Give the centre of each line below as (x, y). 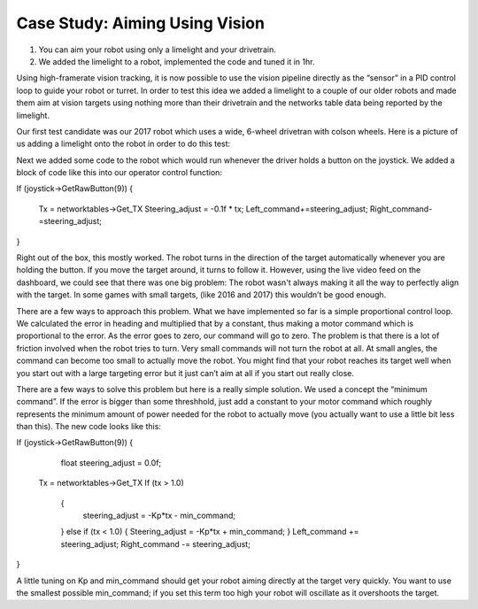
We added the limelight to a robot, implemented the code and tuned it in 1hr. (177, 61)
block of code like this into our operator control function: (119, 173)
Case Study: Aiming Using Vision (141, 23)
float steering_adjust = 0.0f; (111, 463)
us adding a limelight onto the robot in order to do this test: (123, 144)
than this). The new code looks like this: (89, 427)
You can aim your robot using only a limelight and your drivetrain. (157, 50)
